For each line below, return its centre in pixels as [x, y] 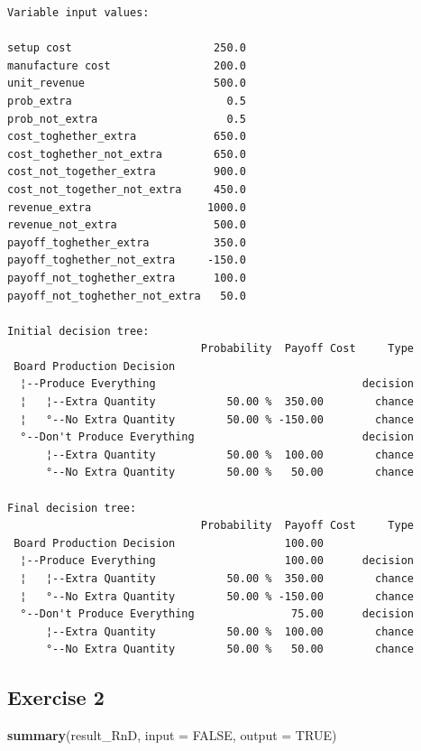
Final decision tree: [72, 508]
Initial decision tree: [78, 331]
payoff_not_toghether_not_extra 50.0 [127, 296]
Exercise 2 [56, 697]
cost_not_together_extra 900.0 [127, 172]
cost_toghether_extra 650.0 [127, 137]
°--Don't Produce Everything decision [217, 437]
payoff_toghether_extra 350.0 [127, 242]
